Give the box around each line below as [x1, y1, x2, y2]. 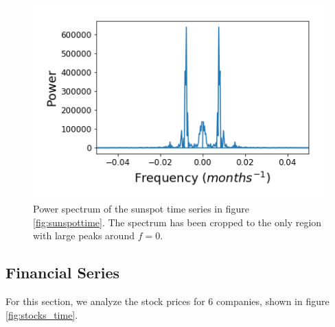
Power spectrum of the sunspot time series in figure [33, 202, 249, 216]
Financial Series [5, 262, 120, 283]
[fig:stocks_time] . [5, 307, 78, 322]
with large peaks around [33, 228, 135, 243]
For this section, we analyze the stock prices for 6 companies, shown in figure [5, 294, 330, 308]
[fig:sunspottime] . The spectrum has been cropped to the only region [33, 215, 322, 229]
